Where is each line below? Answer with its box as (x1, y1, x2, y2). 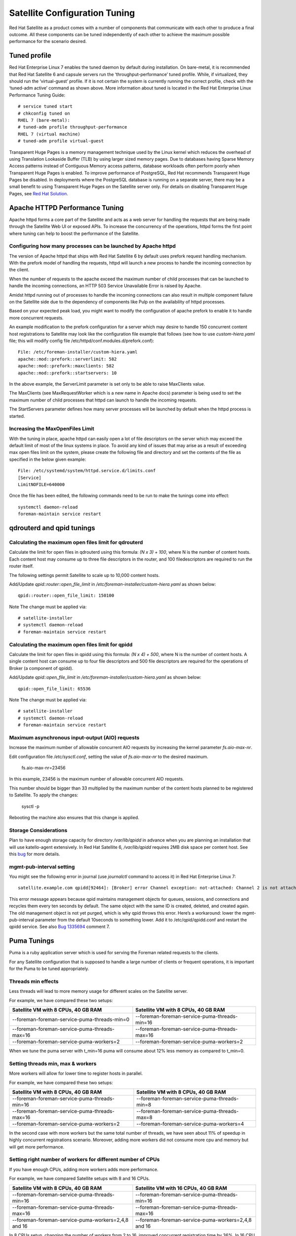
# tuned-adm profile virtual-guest (18, 138, 104, 144)
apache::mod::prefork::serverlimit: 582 (18, 356, 117, 362)
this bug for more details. (9, 851, 60, 857)
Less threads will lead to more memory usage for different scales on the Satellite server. (9, 988, 188, 994)
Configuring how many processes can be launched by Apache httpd (9, 243, 176, 250)
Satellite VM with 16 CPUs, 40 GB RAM (135, 1185, 227, 1192)
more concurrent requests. (9, 314, 64, 321)
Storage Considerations (9, 827, 68, 834)
